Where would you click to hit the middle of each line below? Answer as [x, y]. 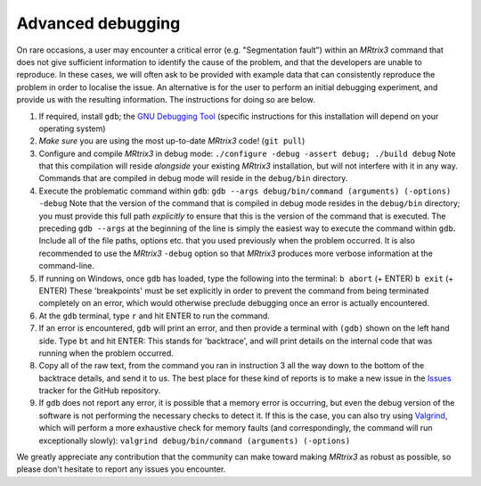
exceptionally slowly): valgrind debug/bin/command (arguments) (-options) [195, 441]
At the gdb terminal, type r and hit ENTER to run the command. [155, 316]
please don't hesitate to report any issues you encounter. [121, 469]
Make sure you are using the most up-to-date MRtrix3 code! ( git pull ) [172, 141]
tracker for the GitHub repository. [99, 391]
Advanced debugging [98, 23]
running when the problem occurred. [106, 353]
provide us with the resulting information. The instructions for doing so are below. [166, 100]
